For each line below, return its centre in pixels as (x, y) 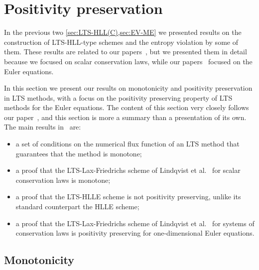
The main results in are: (43, 127)
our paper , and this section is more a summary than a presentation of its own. (125, 117)
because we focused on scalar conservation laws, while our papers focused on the (128, 61)
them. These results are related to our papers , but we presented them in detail (126, 52)
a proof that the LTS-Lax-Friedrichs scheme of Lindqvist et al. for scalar (128, 170)
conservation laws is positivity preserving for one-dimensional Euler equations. (135, 233)
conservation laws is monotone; (63, 180)
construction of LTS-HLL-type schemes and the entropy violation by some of (121, 42)
